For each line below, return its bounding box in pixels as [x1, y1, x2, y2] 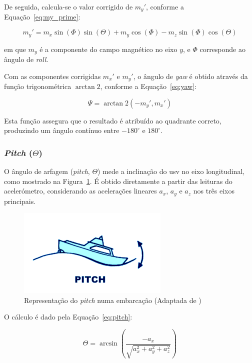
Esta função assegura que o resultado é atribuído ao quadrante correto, [4, 115, 221, 125]
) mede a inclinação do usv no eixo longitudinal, [97, 166, 245, 176]
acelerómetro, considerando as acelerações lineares [4, 185, 157, 196]
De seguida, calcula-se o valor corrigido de [4, 1, 133, 11]
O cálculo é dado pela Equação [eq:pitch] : [4, 311, 132, 322]
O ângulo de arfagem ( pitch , [4, 166, 90, 176]
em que [4, 43, 26, 54]
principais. [4, 195, 36, 206]
